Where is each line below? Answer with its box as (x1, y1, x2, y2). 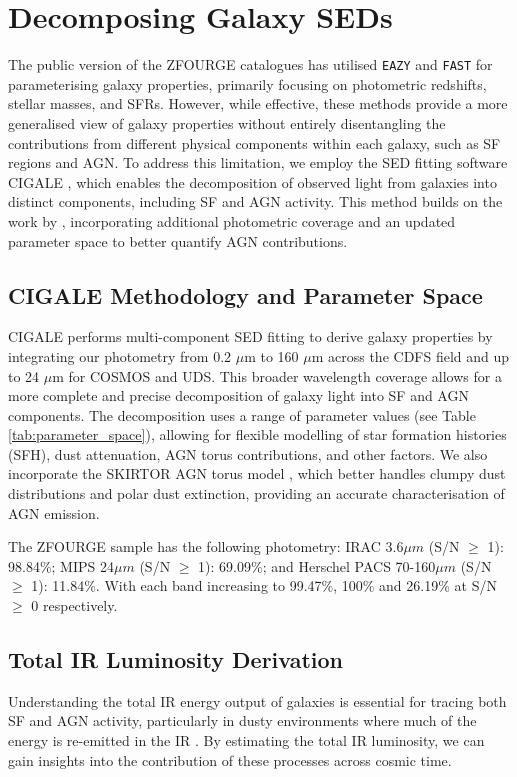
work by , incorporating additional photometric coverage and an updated (8, 210, 456, 231)
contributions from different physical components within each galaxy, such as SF (8, 132, 501, 153)
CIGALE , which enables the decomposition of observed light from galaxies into (8, 171, 497, 192)
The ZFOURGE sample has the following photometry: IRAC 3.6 (8, 536, 404, 557)
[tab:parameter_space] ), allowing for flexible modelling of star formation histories (8, 424, 507, 445)
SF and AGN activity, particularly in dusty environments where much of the (8, 710, 477, 731)
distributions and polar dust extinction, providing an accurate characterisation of (8, 483, 505, 504)
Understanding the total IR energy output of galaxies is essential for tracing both (8, 690, 507, 711)
